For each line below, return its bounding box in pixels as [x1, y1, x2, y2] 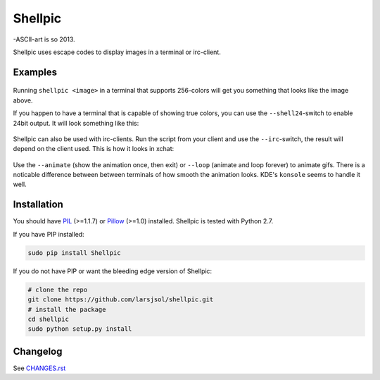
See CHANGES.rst [13, 364, 66, 372]
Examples [13, 66, 58, 78]
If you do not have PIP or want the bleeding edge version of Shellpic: [13, 267, 213, 275]
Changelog [13, 345, 63, 358]
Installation [13, 199, 63, 211]
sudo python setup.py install [27, 325, 132, 333]
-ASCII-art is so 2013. [13, 35, 75, 44]
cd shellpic [27, 315, 70, 323]
